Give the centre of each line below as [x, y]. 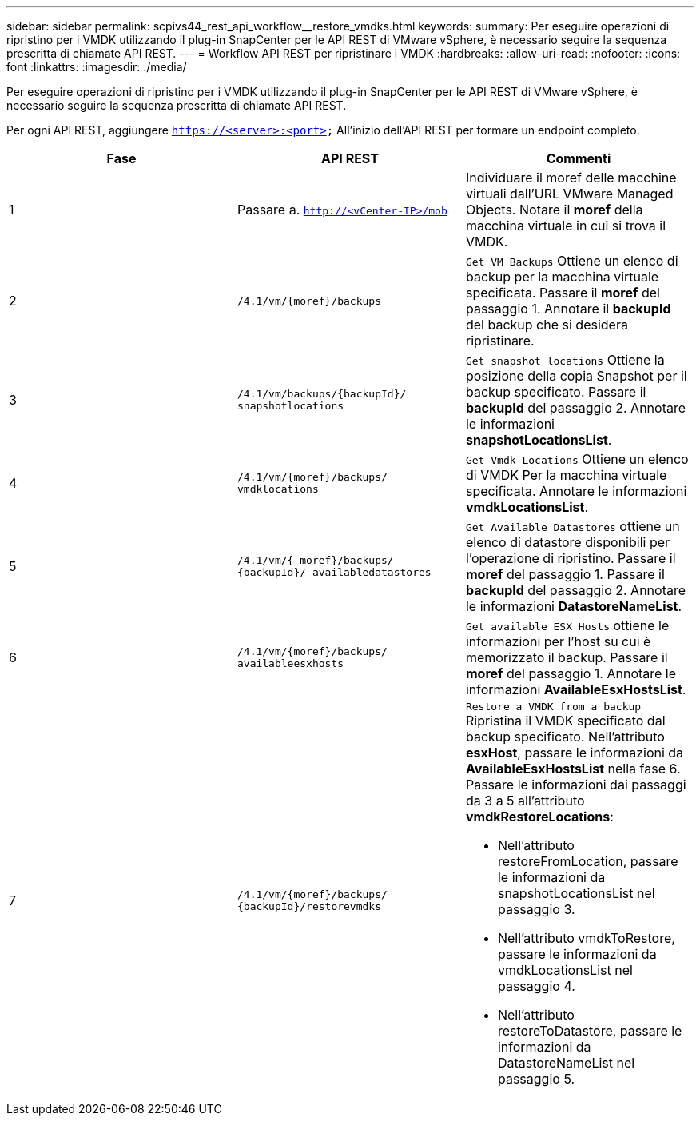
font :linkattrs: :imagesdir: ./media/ [97, 67]
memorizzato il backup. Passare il [567, 657]
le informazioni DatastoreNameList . [574, 606]
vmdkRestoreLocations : [539, 817]
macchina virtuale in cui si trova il [566, 226]
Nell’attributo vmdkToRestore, [586, 938]
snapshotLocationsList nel [576, 893]
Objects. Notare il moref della [554, 210]
